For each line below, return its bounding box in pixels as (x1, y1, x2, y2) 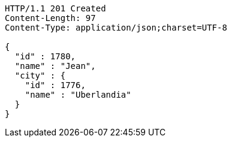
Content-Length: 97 (5, 13, 96, 23)
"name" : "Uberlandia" (25, 90, 131, 99)
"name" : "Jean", (14, 61, 96, 71)
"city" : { (14, 71, 66, 80)
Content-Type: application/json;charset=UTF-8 (5, 23, 227, 32)
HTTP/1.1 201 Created (5, 4, 106, 13)
